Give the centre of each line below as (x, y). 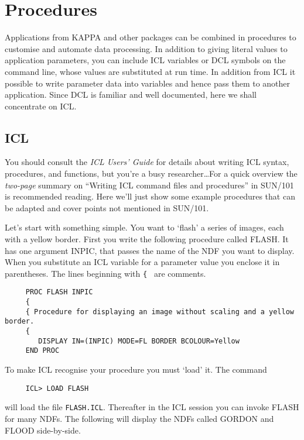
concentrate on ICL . (41, 106)
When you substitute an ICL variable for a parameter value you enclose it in (142, 262)
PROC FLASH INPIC (59, 292)
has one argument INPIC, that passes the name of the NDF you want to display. (150, 250)
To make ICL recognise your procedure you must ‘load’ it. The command (136, 369)
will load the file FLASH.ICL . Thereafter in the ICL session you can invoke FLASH (152, 407)
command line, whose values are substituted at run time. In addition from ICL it (150, 71)
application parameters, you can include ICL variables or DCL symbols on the (145, 60)
